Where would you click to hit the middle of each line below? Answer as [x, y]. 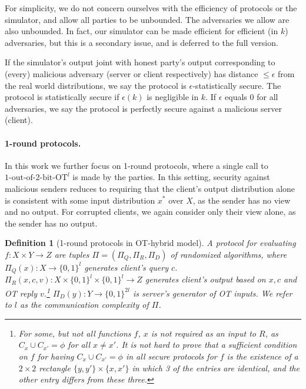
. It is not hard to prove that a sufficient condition [207, 345]
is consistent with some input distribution [80, 200]
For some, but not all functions [75, 333]
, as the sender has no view [242, 200]
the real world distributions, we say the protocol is [96, 85]
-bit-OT [54, 178]
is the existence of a [262, 356]
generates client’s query [126, 267]
